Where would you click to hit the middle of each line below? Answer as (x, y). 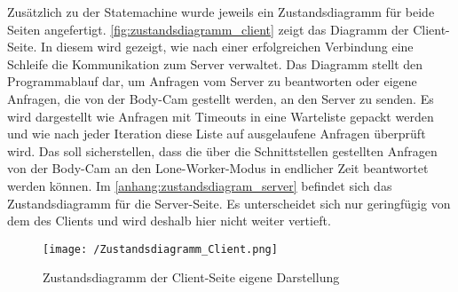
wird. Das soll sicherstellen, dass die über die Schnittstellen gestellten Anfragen (222, 150)
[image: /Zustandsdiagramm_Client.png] (160, 249)
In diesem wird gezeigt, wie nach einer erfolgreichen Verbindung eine (227, 47)
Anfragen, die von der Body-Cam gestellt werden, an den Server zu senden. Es (221, 98)
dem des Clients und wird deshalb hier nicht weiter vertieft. (169, 221)
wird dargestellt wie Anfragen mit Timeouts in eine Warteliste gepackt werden (221, 116)
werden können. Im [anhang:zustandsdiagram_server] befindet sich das (200, 185)
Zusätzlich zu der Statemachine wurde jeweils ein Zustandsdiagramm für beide (221, 12)
